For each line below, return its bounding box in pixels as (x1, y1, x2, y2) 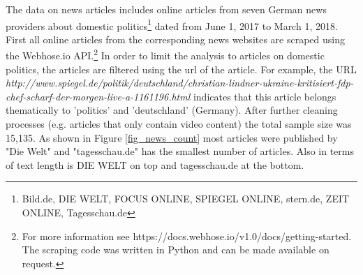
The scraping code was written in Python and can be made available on (22, 242, 329, 257)
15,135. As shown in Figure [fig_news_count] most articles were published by (6, 130, 338, 144)
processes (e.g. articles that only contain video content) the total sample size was (6, 117, 352, 131)
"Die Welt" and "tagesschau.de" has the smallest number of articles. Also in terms (6, 144, 354, 158)
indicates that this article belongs (193, 89, 336, 103)
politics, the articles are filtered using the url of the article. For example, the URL (6, 61, 357, 76)
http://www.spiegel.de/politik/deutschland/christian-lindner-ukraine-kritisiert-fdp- (6, 75, 354, 90)
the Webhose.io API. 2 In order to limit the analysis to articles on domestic (6, 46, 325, 63)
